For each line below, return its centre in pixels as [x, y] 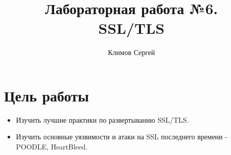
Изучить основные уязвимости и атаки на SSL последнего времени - [122, 137]
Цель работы [47, 95]
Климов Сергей [131, 52]
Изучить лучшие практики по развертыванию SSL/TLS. [102, 119]
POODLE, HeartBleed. [52, 147]
